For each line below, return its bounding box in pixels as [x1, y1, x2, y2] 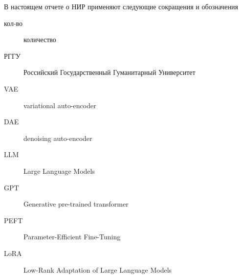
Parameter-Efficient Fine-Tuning [23, 232, 121, 242]
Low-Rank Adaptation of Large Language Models [23, 264, 172, 275]
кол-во [4, 18, 23, 28]
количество [23, 34, 56, 45]
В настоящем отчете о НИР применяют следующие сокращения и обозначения [4, 1, 238, 11]
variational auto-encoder [23, 100, 96, 110]
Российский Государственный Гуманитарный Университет [23, 67, 196, 77]
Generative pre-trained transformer [23, 199, 129, 209]
